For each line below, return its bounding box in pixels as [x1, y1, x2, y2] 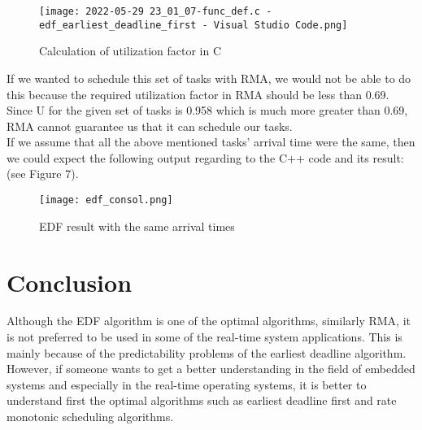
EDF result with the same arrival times [39, 217, 235, 234]
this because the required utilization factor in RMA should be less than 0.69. [7, 85, 389, 102]
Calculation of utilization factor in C [39, 42, 222, 59]
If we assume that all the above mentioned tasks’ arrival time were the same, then [7, 133, 415, 150]
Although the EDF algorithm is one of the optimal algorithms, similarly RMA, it [7, 312, 411, 329]
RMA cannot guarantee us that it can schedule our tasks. [7, 117, 293, 134]
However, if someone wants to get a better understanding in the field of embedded [7, 360, 415, 377]
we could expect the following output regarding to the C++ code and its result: [7, 149, 404, 166]
